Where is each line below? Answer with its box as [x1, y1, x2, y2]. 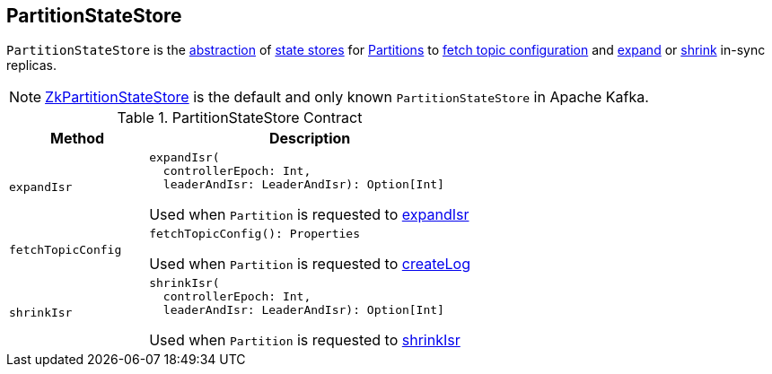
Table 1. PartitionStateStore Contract [117, 109, 363, 127]
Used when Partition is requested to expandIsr [149, 205, 469, 224]
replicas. [6, 57, 57, 74]
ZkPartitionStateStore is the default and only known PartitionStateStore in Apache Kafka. [45, 88, 649, 107]
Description [268, 129, 351, 148]
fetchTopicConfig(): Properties [149, 227, 361, 241]
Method [50, 129, 105, 148]
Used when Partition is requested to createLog [149, 255, 471, 274]
